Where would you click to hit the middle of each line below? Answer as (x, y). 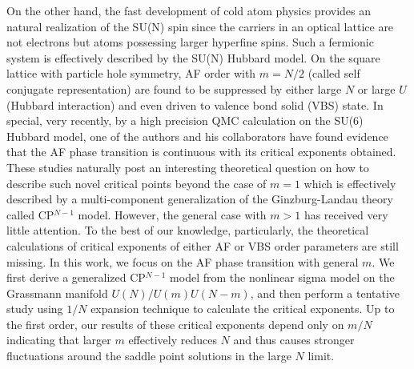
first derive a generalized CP (76, 277)
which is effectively (350, 183)
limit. (321, 356)
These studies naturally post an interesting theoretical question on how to (188, 167)
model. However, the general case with (172, 214)
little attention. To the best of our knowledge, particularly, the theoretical (188, 230)
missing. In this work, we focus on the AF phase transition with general (183, 261)
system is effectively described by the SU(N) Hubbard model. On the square (193, 57)
